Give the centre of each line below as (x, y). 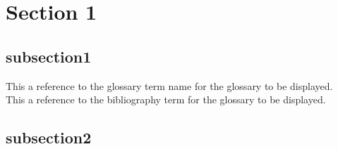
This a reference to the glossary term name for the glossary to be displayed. (169, 85)
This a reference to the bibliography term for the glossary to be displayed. (166, 99)
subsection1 (49, 56)
